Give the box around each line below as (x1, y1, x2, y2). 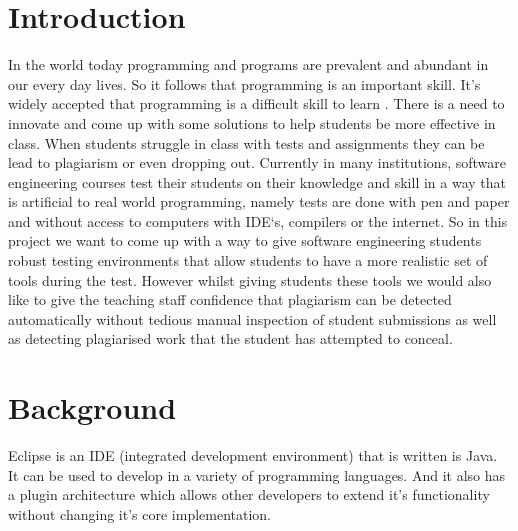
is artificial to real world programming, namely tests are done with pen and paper (8, 191, 510, 212)
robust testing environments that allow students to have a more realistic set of (8, 250, 488, 271)
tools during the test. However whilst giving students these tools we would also (8, 269, 492, 290)
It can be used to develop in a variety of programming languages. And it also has (8, 464, 506, 485)
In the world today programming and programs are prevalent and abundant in (8, 54, 489, 75)
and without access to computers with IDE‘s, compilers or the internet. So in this (8, 210, 508, 231)
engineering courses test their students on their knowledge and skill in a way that (8, 171, 506, 192)
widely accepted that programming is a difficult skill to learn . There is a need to (8, 93, 505, 114)
